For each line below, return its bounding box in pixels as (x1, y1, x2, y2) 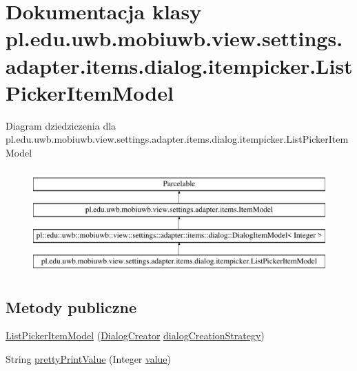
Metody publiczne (6, 296, 136, 317)
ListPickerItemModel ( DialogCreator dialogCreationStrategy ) (6, 328, 265, 343)
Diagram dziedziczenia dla (6, 118, 116, 132)
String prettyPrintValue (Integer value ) (6, 352, 171, 366)
